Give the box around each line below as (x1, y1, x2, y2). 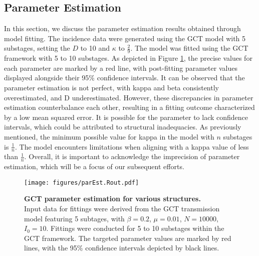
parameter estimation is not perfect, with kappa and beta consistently (4, 82, 219, 92)
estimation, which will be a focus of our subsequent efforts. (4, 161, 184, 172)
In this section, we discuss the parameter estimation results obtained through (4, 23, 241, 34)
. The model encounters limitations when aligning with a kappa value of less (15, 141, 249, 152)
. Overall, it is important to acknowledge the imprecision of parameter (24, 151, 240, 162)
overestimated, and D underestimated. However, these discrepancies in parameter (4, 92, 253, 102)
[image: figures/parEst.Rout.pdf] (24, 179, 139, 186)
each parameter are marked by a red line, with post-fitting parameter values (4, 62, 237, 73)
